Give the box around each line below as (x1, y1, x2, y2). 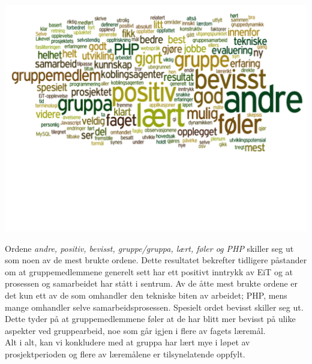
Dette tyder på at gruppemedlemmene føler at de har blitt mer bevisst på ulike (5, 312, 296, 325)
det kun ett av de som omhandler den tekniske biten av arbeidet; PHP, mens (5, 288, 287, 301)
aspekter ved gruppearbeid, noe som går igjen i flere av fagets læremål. (5, 324, 266, 336)
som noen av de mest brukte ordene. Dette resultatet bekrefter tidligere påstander (5, 254, 307, 266)
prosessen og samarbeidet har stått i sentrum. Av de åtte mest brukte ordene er (5, 277, 298, 290)
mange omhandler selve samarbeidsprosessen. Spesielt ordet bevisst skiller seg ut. (5, 300, 304, 313)
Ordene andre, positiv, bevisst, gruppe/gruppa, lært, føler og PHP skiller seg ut (5, 242, 294, 254)
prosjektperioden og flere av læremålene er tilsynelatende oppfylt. (5, 347, 245, 360)
